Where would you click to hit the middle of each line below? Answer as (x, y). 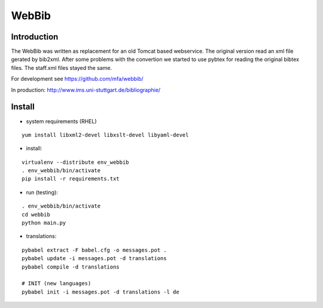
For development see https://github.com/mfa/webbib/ (77, 79)
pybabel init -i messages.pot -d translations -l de (100, 292)
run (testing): (42, 192)
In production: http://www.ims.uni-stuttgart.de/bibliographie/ (86, 90)
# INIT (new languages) (57, 283)
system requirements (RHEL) (61, 121)
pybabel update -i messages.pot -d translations (94, 258)
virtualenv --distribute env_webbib (75, 162)
